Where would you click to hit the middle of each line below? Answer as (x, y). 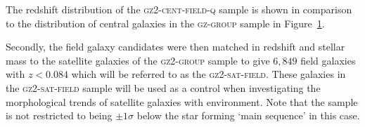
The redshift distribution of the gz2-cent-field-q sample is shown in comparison (179, 9)
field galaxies (328, 60)
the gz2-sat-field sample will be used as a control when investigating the (163, 87)
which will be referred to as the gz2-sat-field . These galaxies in (209, 74)
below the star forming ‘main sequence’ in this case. (248, 115)
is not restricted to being (59, 115)
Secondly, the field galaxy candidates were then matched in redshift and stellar (175, 47)
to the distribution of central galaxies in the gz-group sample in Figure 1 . (165, 23)
